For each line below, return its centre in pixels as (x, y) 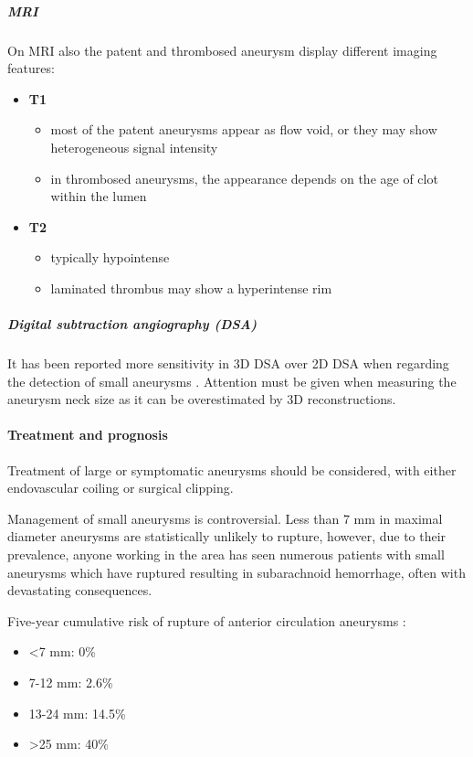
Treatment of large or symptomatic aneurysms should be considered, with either (232, 469)
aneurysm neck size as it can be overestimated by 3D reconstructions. (202, 399)
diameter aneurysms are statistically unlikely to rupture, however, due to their (227, 536)
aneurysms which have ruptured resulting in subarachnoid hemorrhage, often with (236, 572)
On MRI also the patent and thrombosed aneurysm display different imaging (222, 50)
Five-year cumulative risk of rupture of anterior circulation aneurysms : (207, 620)
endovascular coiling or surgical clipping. (121, 488)
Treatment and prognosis (88, 435)
